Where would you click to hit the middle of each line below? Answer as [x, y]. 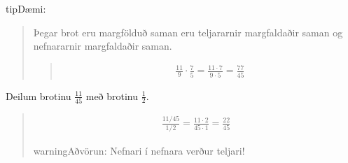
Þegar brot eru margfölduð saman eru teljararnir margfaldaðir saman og [188, 32]
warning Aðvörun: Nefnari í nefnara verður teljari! [139, 150]
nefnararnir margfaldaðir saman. [103, 46]
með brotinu [112, 95]
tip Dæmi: [26, 8]
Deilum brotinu [39, 95]
